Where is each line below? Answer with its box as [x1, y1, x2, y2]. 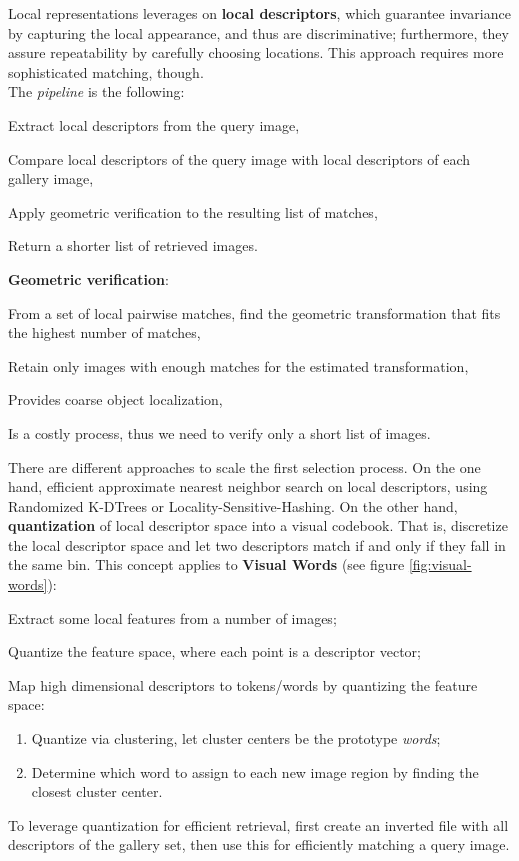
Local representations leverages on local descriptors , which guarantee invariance [8, 3, 511, 23]
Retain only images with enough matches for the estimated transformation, [8, 355, 469, 376]
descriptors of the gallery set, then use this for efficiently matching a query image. [8, 834, 510, 855]
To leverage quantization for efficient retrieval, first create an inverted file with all [8, 814, 509, 835]
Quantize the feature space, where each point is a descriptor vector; [8, 641, 421, 662]
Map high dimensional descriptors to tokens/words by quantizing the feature [8, 674, 478, 695]
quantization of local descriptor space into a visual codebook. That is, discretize [8, 515, 508, 536]
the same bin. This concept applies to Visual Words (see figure [8, 554, 405, 575]
